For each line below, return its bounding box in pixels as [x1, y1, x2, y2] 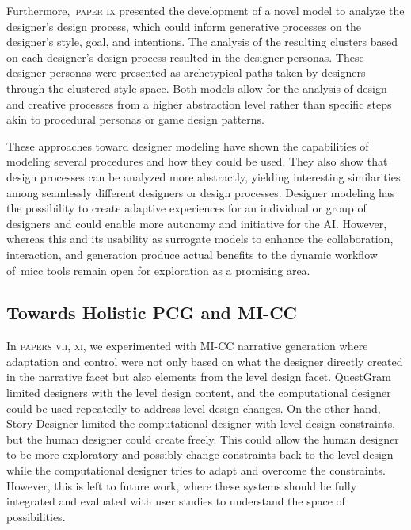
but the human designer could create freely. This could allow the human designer [6, 430, 399, 447]
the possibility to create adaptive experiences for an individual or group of [6, 200, 367, 216]
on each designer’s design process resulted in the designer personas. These [6, 48, 364, 65]
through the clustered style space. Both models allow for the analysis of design [6, 79, 387, 96]
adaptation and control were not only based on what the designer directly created [6, 353, 403, 369]
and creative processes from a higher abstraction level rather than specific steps [6, 95, 392, 112]
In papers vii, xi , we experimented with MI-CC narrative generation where [6, 337, 368, 354]
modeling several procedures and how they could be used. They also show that [6, 153, 388, 170]
